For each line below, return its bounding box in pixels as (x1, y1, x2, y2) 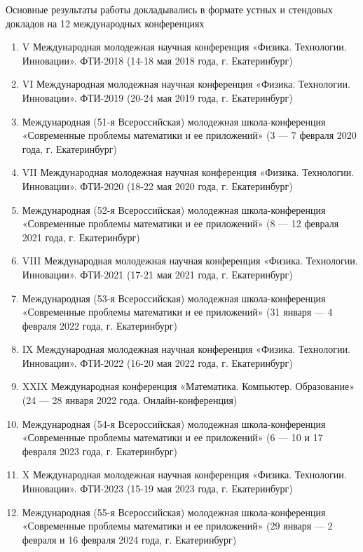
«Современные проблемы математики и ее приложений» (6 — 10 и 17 (22, 430, 323, 445)
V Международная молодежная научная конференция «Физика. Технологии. (22, 39, 347, 54)
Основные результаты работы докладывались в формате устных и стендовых (6, 2, 333, 16)
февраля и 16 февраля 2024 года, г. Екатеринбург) (22, 532, 237, 546)
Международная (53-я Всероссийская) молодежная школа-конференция (22, 290, 326, 305)
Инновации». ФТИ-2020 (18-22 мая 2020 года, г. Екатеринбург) (22, 178, 293, 193)
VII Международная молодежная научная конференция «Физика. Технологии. (22, 165, 355, 180)
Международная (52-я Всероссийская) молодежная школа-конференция (22, 202, 326, 217)
